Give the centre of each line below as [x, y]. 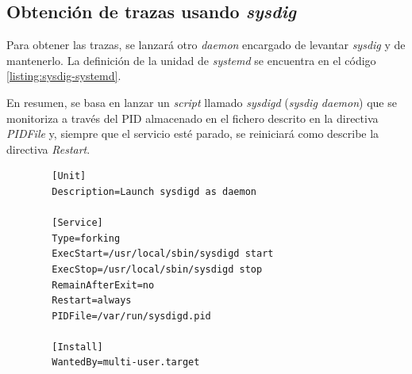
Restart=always [92, 301]
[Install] [77, 347]
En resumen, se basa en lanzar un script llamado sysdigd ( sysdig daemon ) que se [202, 102]
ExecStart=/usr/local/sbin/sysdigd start [163, 254]
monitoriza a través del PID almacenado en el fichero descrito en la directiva [193, 118]
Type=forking [86, 238]
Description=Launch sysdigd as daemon [154, 191]
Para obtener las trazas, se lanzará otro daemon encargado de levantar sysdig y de [206, 45]
